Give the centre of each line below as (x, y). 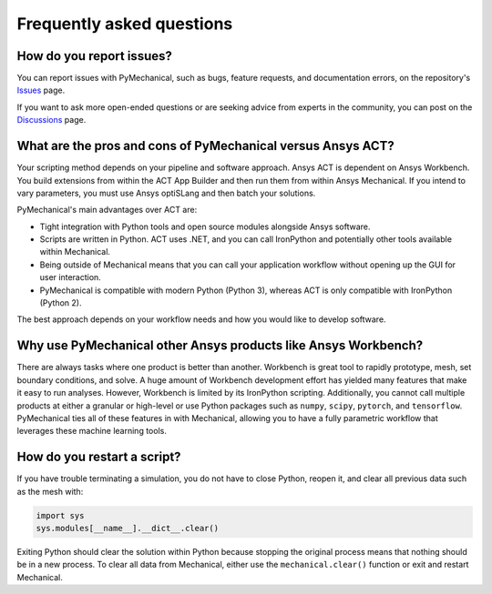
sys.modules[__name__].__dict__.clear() (127, 528)
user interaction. (71, 277)
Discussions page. (51, 120)
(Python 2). (61, 303)
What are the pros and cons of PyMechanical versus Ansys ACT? (206, 146)
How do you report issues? (94, 56)
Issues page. (41, 90)
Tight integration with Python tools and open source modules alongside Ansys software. (205, 227)
